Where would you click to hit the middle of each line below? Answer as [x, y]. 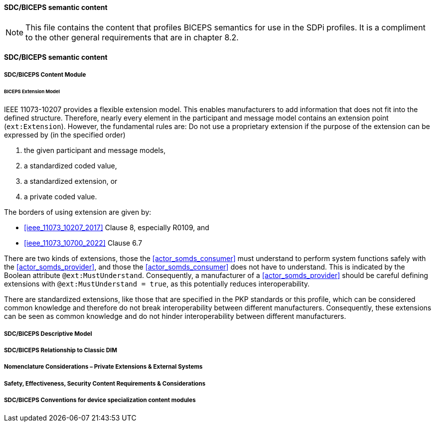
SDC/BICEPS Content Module [45, 74]
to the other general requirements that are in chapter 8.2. [132, 37]
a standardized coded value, [71, 166]
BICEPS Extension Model [32, 92]
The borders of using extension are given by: [78, 212]
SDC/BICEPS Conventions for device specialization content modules [100, 400]
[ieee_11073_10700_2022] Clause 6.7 [83, 243]
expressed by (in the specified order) [65, 135]
